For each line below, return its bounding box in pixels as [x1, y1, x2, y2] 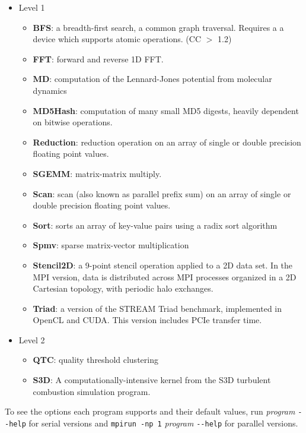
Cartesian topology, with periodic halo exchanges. [33, 282, 213, 295]
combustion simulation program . [33, 385, 151, 397]
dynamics [33, 84, 67, 96]
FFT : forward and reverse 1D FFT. [33, 52, 164, 65]
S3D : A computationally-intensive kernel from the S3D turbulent [33, 374, 271, 386]
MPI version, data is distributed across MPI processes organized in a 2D [33, 270, 297, 283]
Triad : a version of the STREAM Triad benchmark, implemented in [33, 302, 282, 314]
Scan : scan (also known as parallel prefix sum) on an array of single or [33, 187, 291, 200]
